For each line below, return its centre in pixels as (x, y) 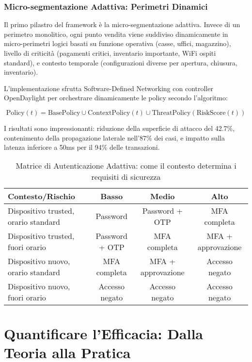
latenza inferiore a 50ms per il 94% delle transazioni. (82, 147)
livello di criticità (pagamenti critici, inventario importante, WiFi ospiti (110, 53)
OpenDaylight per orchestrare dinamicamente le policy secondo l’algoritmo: (116, 98)
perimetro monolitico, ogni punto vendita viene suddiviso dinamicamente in (116, 34)
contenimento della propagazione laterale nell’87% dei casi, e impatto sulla (114, 137)
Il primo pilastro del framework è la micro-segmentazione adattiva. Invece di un (122, 24)
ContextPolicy (109, 113)
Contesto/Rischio (41, 196)
